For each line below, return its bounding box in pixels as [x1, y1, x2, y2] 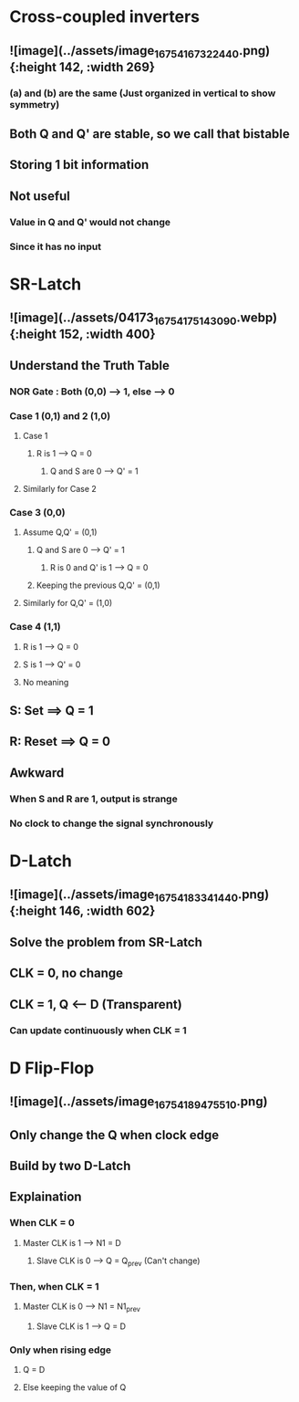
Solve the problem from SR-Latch [9, 934, 203, 950]
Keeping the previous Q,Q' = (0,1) [36, 580, 160, 591]
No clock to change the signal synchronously [9, 817, 214, 830]
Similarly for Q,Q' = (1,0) [22, 598, 113, 609]
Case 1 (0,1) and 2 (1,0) [9, 409, 111, 422]
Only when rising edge [9, 1344, 112, 1356]
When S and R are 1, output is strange [9, 792, 178, 805]
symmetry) [9, 98, 60, 110]
